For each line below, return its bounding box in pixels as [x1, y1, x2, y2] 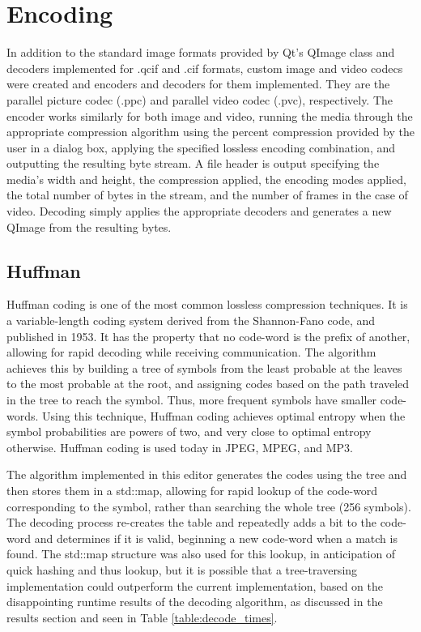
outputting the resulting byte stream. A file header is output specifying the [6, 155, 380, 172]
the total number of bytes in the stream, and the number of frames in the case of [6, 186, 408, 203]
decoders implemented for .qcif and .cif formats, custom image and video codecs [6, 59, 403, 76]
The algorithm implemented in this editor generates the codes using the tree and [6, 466, 407, 483]
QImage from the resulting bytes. [6, 218, 172, 235]
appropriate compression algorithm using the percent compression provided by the [6, 123, 415, 140]
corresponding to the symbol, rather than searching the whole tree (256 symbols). [6, 497, 411, 515]
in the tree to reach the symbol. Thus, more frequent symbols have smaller [6, 391, 377, 408]
